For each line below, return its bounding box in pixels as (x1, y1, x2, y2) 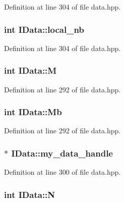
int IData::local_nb (4, 23, 84, 35)
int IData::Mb (4, 106, 62, 118)
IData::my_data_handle (11, 146, 113, 159)
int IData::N (4, 188, 55, 200)
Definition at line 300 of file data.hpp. (4, 167, 121, 177)
